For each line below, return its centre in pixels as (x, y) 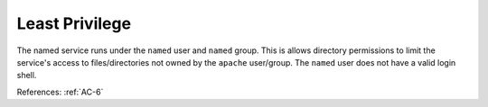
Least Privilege (74, 23)
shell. (27, 76)
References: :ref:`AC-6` (60, 92)
